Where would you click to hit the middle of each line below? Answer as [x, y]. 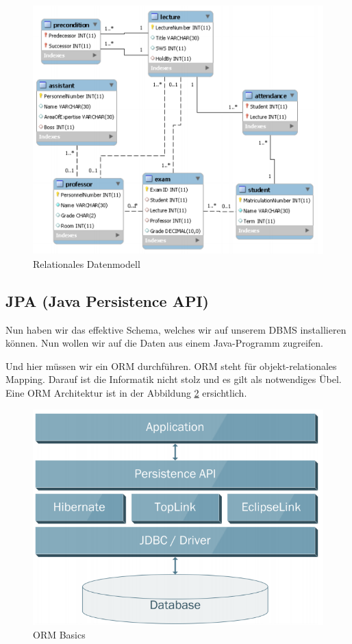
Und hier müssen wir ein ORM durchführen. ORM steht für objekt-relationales [171, 366]
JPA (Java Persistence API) [108, 300]
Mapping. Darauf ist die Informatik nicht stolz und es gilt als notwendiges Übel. [174, 379]
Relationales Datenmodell [87, 263]
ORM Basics [59, 634]
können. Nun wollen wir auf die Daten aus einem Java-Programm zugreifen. [164, 343]
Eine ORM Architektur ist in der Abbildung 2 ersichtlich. [126, 393]
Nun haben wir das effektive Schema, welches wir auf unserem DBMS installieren [176, 329]
